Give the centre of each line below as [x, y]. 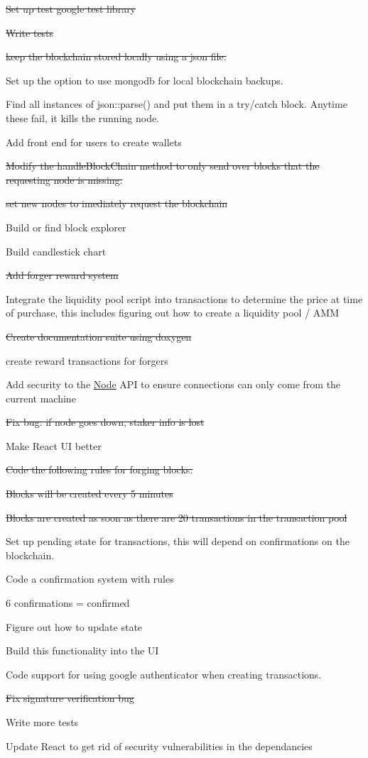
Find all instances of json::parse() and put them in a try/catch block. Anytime [177, 104]
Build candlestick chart [56, 251]
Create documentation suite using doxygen [99, 336]
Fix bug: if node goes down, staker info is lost [105, 422]
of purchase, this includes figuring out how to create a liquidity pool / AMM [172, 313]
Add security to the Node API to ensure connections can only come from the [173, 384]
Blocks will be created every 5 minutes [90, 494]
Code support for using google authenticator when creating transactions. [164, 674]
